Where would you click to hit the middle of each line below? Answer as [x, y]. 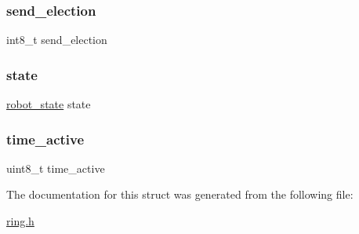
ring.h [20, 221]
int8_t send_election [57, 40]
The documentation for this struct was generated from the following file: [180, 194]
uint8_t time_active [56, 168]
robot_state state [49, 104]
